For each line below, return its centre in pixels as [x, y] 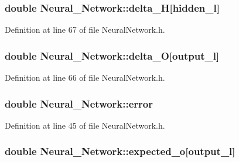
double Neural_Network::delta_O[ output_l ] [112, 55]
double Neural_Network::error [79, 103]
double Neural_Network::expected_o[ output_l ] [120, 151]
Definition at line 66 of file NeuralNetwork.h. [85, 77]
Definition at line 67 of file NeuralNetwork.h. [85, 30]
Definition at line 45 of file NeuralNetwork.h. [85, 125]
